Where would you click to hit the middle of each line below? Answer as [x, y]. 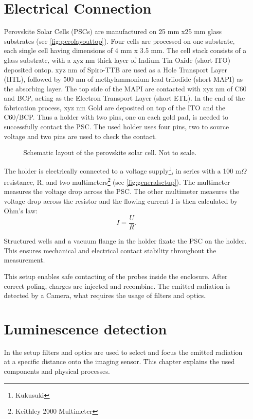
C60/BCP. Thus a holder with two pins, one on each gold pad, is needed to [116, 117]
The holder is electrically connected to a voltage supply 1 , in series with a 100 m [123, 170]
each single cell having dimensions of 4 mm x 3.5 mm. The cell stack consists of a [125, 50]
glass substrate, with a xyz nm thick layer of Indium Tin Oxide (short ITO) [117, 60]
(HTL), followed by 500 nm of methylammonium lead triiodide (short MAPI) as [124, 79]
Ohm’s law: [21, 210]
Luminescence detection [85, 328]
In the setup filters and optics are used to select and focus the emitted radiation [123, 352]
